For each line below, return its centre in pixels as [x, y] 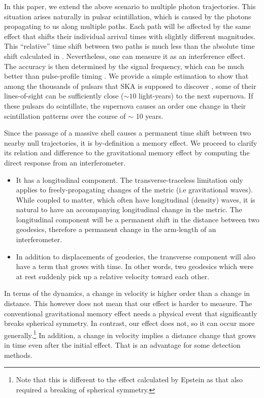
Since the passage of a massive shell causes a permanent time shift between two [128, 133]
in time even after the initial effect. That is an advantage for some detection [122, 345]
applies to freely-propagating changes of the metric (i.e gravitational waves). [135, 190]
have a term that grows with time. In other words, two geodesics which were [135, 266]
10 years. [150, 115]
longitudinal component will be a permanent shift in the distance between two [138, 219]
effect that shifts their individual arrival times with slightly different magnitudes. [130, 36]
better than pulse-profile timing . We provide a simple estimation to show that [126, 76]
